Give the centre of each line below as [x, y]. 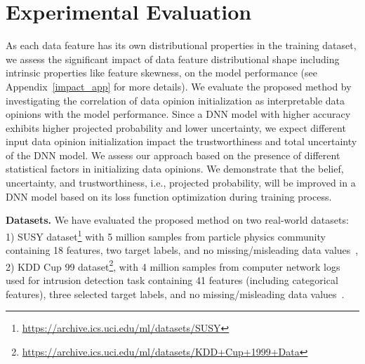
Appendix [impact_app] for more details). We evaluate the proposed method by [179, 86]
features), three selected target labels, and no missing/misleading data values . [175, 294]
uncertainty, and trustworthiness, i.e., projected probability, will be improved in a [181, 183]
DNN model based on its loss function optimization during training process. [169, 196]
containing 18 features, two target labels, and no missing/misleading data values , [182, 250]
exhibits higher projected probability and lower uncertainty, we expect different [176, 127]
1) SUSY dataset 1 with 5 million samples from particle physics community [166, 235]
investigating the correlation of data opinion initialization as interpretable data [175, 100]
